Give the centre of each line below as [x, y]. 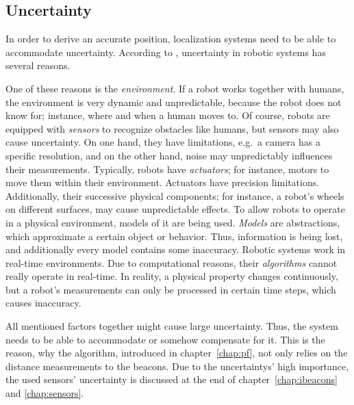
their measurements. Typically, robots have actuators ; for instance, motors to [167, 169]
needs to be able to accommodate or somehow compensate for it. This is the [165, 339]
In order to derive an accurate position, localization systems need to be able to [171, 39]
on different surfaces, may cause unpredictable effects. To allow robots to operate [175, 209]
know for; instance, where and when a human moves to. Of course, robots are [168, 115]
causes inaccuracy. [43, 303]
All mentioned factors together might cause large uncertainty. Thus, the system [172, 326]
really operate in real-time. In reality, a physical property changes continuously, [172, 276]
